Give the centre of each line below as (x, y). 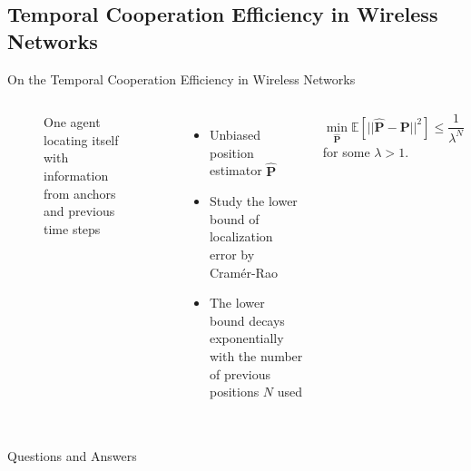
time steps (72, 228)
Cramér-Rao (243, 272)
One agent (72, 122)
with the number (256, 355)
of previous (240, 373)
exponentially (246, 338)
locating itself (81, 139)
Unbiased (235, 135)
